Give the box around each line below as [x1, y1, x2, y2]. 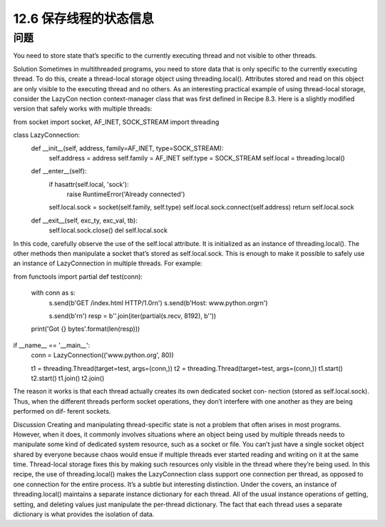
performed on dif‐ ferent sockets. [13, 407, 111, 416]
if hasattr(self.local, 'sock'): [48, 180, 129, 188]
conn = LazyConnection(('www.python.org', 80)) [31, 351, 174, 359]
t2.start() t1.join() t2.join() [31, 374, 105, 382]
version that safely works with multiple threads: [13, 104, 153, 113]
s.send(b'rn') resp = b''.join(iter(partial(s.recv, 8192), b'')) [48, 311, 217, 320]
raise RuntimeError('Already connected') [66, 190, 185, 199]
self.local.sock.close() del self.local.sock [48, 226, 168, 235]
